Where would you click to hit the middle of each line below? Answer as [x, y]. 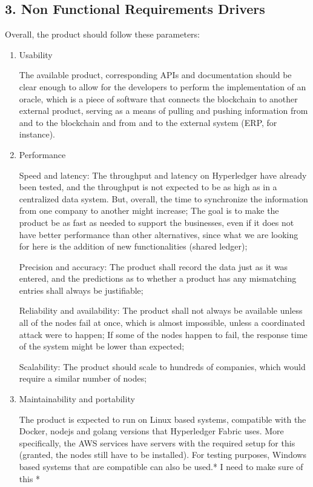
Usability [36, 54]
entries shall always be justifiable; [81, 290]
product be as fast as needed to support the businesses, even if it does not [156, 222]
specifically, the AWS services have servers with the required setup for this [157, 442]
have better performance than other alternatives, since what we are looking [159, 234]
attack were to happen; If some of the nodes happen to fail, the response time [163, 334]
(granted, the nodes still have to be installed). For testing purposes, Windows [163, 455]
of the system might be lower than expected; [102, 346]
